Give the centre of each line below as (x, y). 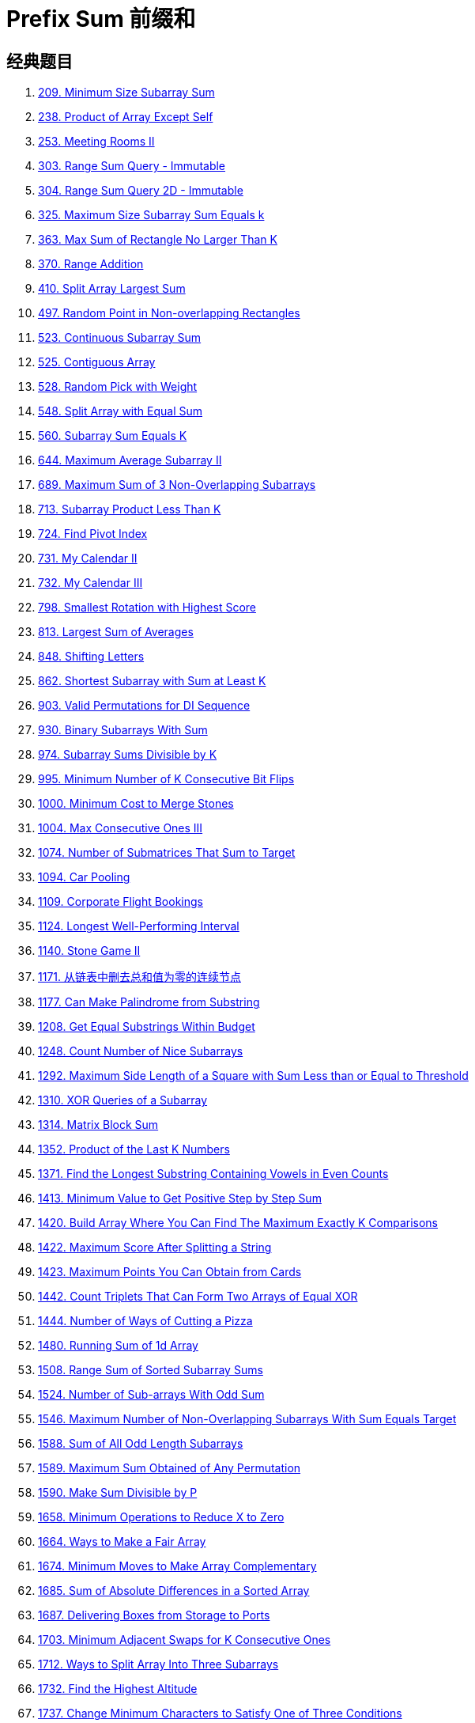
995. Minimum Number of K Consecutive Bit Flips (166, 779)
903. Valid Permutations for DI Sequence (144, 706)
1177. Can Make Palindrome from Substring (149, 1002)
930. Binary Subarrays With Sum (123, 730)
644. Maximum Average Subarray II (130, 460)
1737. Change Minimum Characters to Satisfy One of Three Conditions (220, 1714)
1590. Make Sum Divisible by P (118, 1493)
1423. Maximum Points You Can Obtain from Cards (170, 1272)
